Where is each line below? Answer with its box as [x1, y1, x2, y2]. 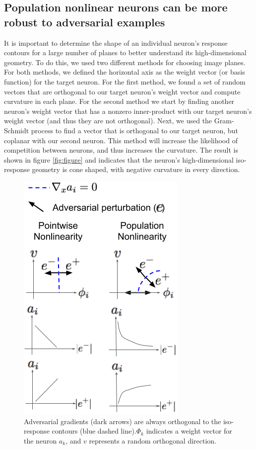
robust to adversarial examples [4, 14, 165, 29]
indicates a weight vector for [146, 426, 232, 436]
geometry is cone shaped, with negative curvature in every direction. [32, 164, 240, 175]
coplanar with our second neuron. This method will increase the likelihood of [4, 135, 238, 145]
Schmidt [4, 125, 29, 135]
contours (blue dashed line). [52, 426, 136, 436]
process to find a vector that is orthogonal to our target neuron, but [31, 125, 238, 135]
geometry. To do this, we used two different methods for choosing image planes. [4, 57, 246, 67]
